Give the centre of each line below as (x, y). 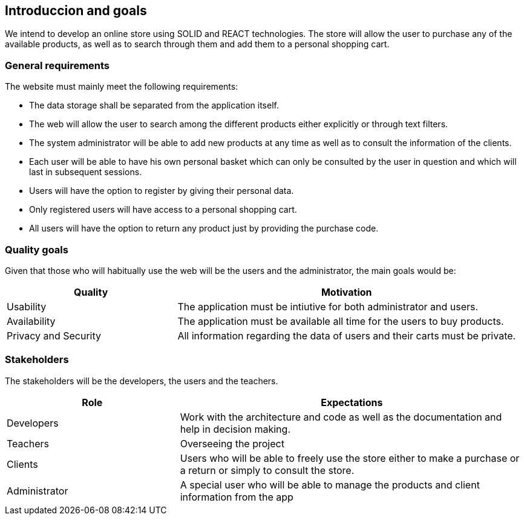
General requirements (57, 65)
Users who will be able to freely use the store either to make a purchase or (350, 458)
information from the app (237, 497)
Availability (31, 321)
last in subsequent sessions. (86, 172)
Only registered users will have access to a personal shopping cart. (163, 210)
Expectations (352, 402)
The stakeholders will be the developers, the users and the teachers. (142, 381)
